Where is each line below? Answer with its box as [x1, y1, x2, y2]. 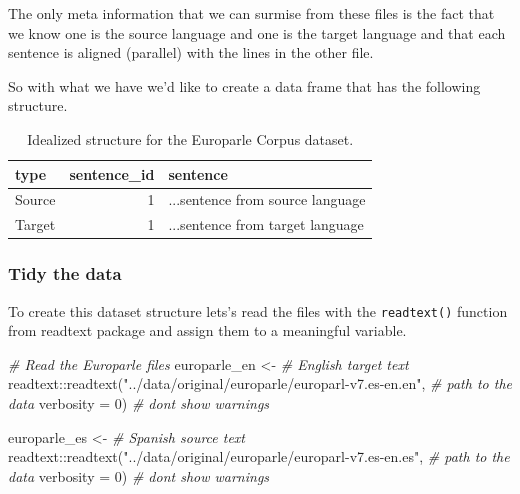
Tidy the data [8, 261, 122, 286]
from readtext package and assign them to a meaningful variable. [8, 320, 407, 341]
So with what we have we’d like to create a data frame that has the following [8, 75, 481, 96]
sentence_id [69, 163, 155, 184]
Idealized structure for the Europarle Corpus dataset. [27, 128, 354, 149]
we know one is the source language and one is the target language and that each [8, 22, 506, 43]
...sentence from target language [168, 214, 364, 235]
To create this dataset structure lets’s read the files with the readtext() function [8, 300, 508, 321]
